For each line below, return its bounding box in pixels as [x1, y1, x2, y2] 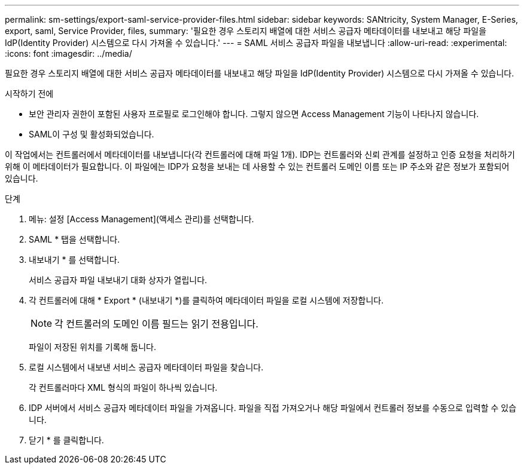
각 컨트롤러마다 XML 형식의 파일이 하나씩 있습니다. [29, 382, 218, 393]
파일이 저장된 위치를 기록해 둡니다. [29, 342, 156, 352]
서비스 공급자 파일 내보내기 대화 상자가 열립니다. [29, 275, 208, 285]
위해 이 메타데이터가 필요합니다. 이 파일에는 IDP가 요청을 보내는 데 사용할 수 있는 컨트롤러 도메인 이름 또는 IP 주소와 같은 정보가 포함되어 [5, 161, 510, 171]
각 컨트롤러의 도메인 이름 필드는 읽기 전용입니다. [54, 318, 258, 330]
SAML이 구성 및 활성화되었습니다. [29, 129, 154, 139]
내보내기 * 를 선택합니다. [29, 255, 120, 265]
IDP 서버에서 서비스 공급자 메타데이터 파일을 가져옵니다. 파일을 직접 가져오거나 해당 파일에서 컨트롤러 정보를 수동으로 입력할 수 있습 [29, 403, 517, 413]
